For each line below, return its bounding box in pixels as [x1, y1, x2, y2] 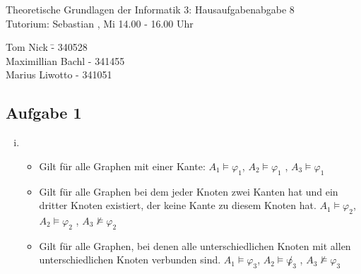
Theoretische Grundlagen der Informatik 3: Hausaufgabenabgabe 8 [6, 2, 295, 16]
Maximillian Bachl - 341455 [6, 53, 125, 68]
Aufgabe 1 [6, 102, 82, 124]
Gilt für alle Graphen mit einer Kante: [39, 158, 206, 173]
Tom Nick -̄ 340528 [6, 40, 88, 54]
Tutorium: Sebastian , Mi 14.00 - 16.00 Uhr [6, 16, 194, 30]
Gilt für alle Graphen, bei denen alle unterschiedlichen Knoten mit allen [39, 238, 351, 253]
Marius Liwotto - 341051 [6, 67, 112, 82]
